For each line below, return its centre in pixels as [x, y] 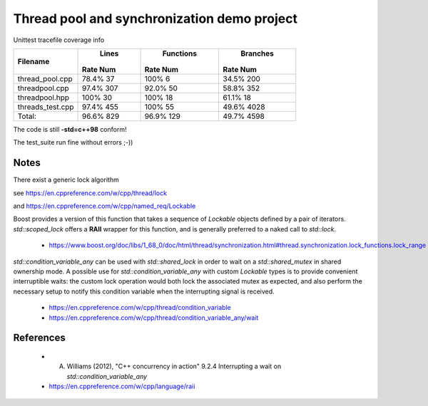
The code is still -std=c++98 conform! [70, 129]
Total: [27, 116]
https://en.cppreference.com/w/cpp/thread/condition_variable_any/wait [154, 318]
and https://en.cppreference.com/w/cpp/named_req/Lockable [105, 206]
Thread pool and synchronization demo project [155, 19]
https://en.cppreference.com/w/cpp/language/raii [122, 386]
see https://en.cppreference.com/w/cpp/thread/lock [90, 193]
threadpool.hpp [43, 98]
